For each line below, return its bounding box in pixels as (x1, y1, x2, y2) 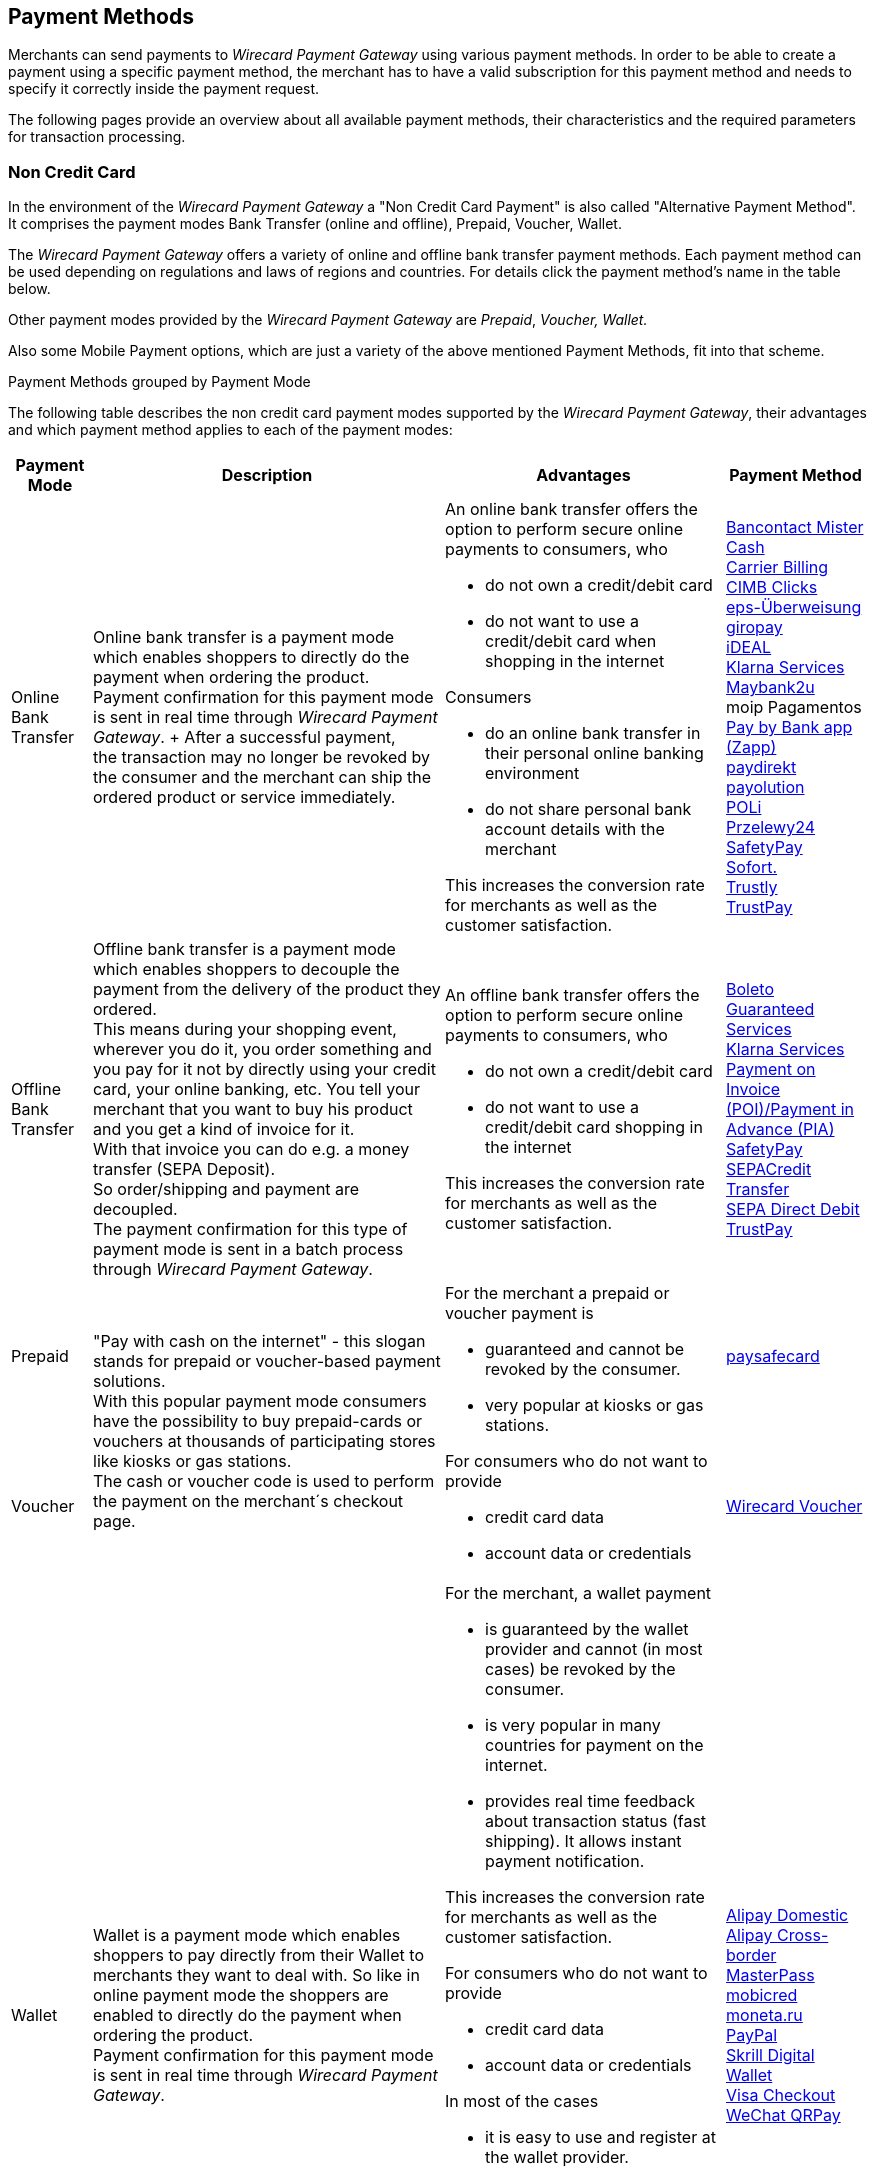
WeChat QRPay (726, 2105, 841, 2126)
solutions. (93, 1371, 166, 1392)
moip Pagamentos (726, 697, 862, 718)
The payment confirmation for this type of (93, 1219, 408, 1240)
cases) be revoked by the (485, 1659, 676, 1680)
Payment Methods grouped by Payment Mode (8, 373, 311, 391)
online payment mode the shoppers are (93, 1985, 389, 2006)
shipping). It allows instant (485, 1831, 682, 1852)
